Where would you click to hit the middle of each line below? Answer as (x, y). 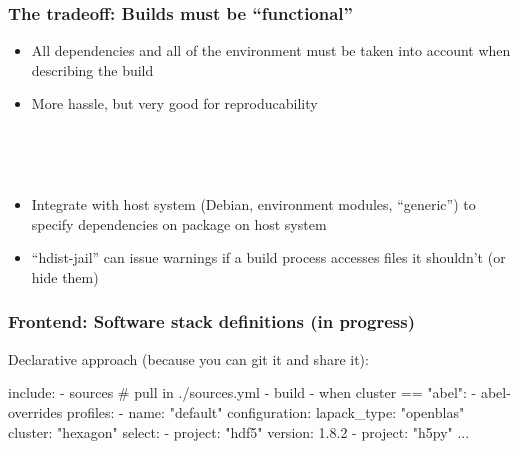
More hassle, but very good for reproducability (174, 103)
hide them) (65, 276)
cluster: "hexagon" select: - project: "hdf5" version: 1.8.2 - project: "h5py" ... (239, 431)
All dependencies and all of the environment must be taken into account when (271, 50)
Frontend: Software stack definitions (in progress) (211, 321)
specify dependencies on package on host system (179, 223)
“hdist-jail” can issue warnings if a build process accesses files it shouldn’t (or (268, 257)
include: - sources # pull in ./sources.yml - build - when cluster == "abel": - (242, 392)
